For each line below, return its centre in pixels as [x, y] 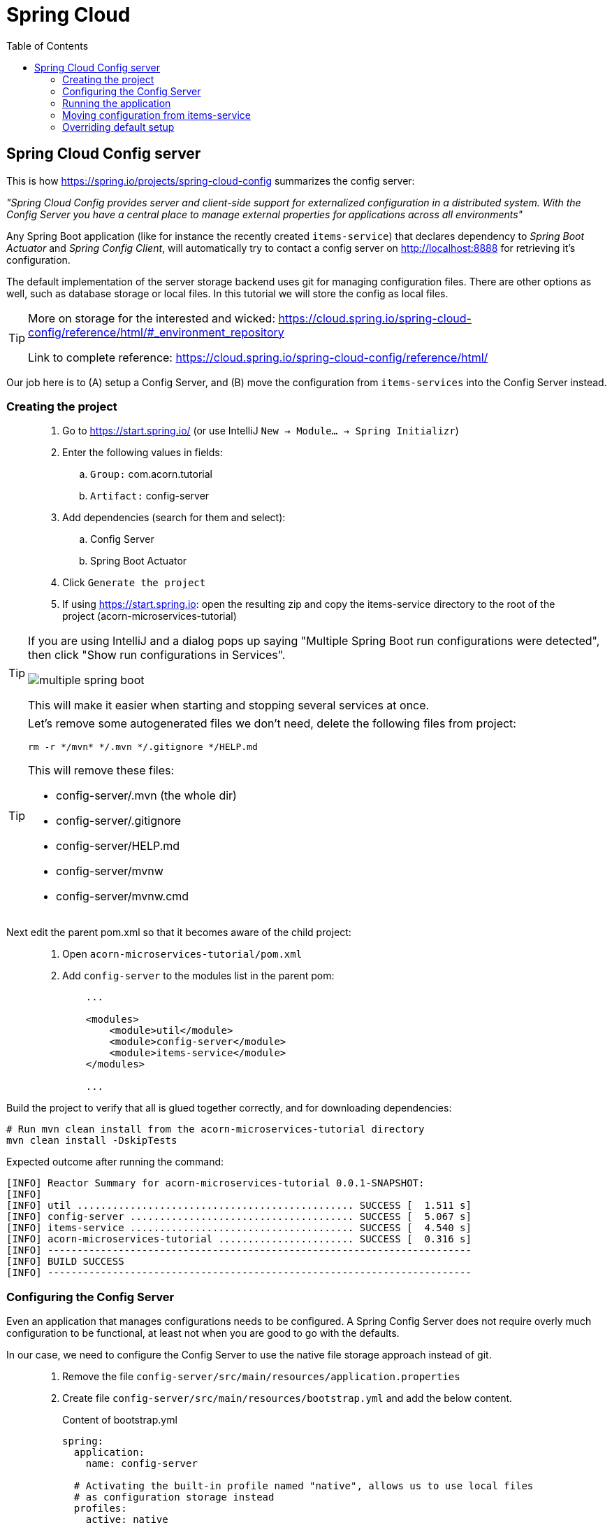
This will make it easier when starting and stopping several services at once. [229, 705]
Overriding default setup [118, 127]
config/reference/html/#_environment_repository [156, 332]
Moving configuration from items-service [156, 115]
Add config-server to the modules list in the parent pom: [198, 976]
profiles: [100, 1509]
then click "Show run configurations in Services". [157, 655]
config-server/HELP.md [118, 846]
